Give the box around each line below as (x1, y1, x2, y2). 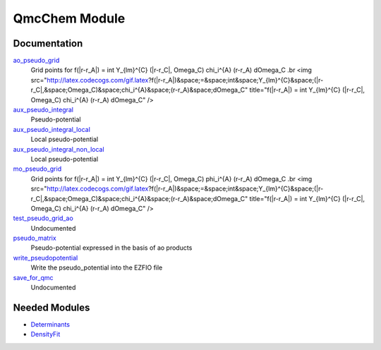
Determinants (30, 320, 71, 328)
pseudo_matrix (13, 234, 56, 243)
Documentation (13, 37, 83, 49)
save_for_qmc (13, 273, 54, 282)
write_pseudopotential (13, 253, 78, 262)
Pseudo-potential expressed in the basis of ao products (30, 243, 193, 252)
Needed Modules (13, 301, 90, 313)
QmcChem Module (13, 11, 126, 26)
